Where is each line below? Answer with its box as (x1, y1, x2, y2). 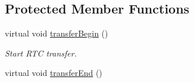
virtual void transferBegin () (5, 27, 108, 39)
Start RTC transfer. (5, 47, 77, 59)
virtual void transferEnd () (5, 67, 102, 79)
